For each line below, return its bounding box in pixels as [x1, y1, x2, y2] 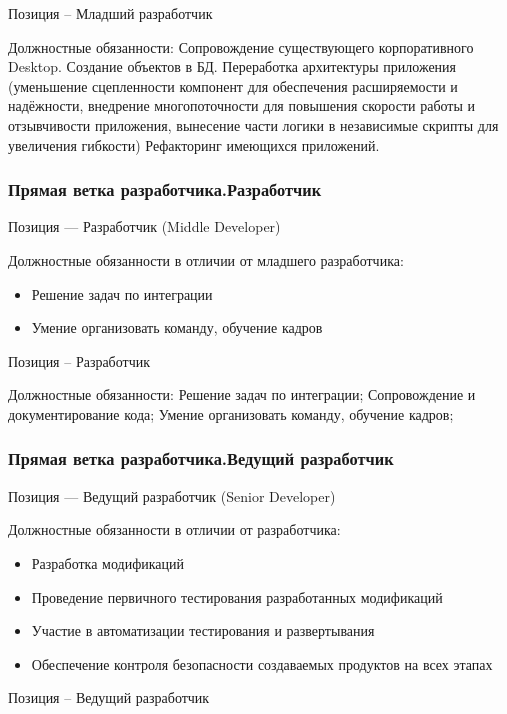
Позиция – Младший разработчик [8, 3, 213, 23]
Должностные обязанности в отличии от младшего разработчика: [8, 249, 404, 270]
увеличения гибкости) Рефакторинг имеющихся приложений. [8, 134, 380, 155]
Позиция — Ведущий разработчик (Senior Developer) [8, 485, 336, 506]
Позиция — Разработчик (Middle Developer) [8, 216, 281, 237]
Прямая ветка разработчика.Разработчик [8, 177, 322, 202]
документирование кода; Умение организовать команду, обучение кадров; [8, 403, 454, 424]
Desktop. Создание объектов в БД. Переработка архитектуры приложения [8, 56, 457, 77]
